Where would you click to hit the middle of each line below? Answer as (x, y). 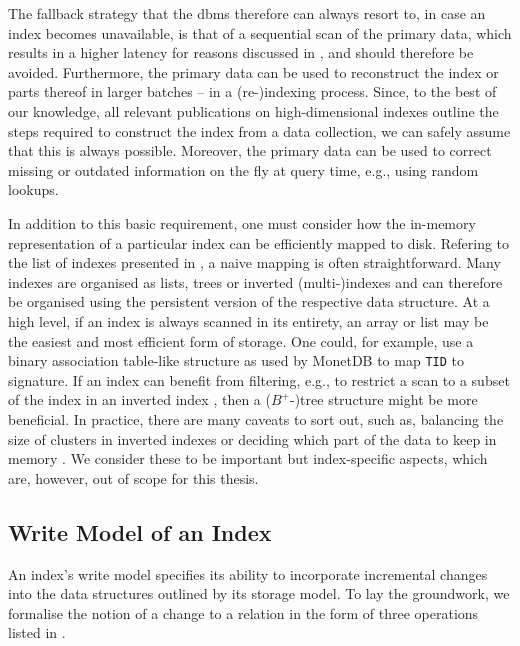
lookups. (33, 189)
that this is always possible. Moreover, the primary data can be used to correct (250, 150)
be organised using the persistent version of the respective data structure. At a (249, 301)
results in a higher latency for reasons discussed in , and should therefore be (241, 52)
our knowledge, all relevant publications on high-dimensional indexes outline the (253, 110)
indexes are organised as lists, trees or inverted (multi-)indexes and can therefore (255, 281)
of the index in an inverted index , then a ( (139, 399)
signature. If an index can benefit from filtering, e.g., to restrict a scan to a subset (259, 379)
